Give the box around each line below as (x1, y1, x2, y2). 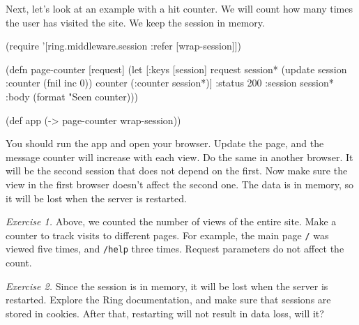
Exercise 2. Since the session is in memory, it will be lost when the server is (6, 278, 328, 293)
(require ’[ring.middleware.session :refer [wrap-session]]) (6, 38, 241, 53)
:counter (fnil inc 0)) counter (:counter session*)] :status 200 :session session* (6, 75, 334, 90)
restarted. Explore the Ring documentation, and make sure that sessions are (6, 292, 331, 307)
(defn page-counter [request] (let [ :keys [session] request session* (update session (6, 61, 347, 76)
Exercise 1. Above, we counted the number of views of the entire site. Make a (6, 214, 337, 229)
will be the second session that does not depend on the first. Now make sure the (6, 163, 348, 178)
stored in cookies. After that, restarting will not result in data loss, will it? (6, 305, 324, 320)
